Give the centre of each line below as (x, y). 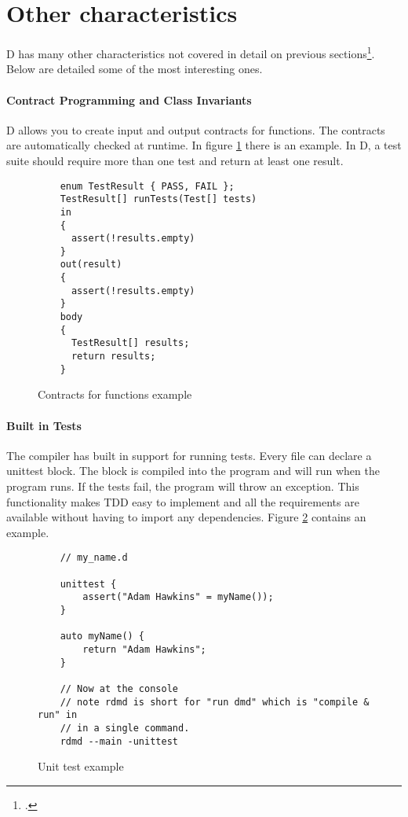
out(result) (91, 265)
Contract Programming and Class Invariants (129, 99)
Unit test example (81, 766)
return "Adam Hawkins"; (144, 649)
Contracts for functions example (115, 394)
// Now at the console (119, 688)
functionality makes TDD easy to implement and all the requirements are (183, 501)
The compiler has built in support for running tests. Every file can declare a (189, 455)
